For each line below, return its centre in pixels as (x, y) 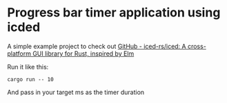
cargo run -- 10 (30, 79)
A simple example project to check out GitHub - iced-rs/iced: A (97, 46)
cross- (197, 46)
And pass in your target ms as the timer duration (76, 92)
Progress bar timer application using (114, 13)
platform (19, 54)
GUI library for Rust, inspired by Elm (83, 54)
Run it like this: (28, 67)
